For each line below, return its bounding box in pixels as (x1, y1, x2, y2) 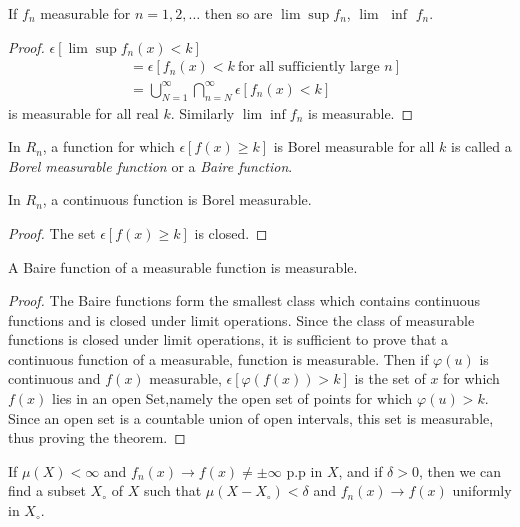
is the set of (354, 368, 426, 389)
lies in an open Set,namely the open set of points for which (52, 388, 413, 409)
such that (143, 480, 202, 501)
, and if (338, 460, 383, 481)
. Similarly (170, 102, 235, 123)
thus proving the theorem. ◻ (8, 427, 186, 448)
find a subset (8, 480, 86, 501)
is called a (451, 136, 512, 157)
